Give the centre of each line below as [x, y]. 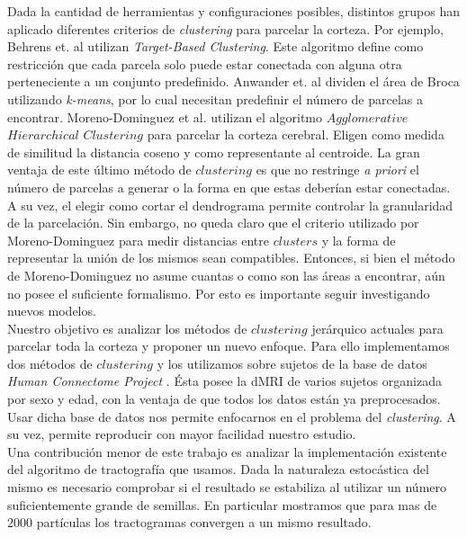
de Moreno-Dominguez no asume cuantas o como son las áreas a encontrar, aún [226, 275]
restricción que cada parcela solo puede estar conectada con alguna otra [205, 63]
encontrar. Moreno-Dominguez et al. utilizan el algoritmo [165, 116]
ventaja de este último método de [99, 170]
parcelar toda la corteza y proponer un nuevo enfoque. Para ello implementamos [229, 346]
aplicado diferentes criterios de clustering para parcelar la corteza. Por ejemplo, [225, 28]
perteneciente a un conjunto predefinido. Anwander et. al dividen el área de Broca [233, 81]
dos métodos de [50, 363]
